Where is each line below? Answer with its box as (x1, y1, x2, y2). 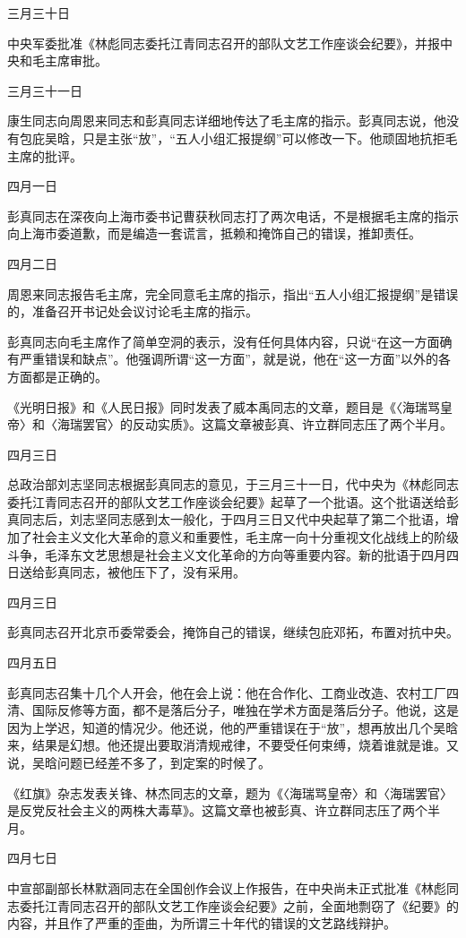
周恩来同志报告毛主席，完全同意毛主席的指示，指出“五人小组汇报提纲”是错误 (7, 284, 459, 303)
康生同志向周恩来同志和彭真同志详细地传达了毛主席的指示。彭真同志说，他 (7, 111, 446, 130)
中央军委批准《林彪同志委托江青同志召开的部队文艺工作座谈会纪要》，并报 (7, 33, 440, 52)
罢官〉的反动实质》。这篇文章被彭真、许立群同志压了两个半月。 (82, 415, 453, 434)
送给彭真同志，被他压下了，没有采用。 (19, 563, 246, 581)
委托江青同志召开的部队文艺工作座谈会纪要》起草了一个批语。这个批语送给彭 (7, 492, 459, 511)
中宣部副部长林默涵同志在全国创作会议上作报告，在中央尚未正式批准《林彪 (7, 878, 446, 897)
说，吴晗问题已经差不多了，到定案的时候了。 (7, 753, 271, 771)
